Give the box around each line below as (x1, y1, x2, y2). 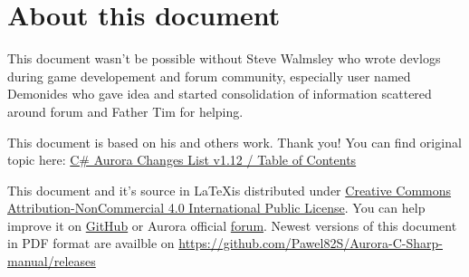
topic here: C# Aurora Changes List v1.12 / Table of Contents (7, 150, 357, 169)
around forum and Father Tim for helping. (7, 101, 244, 120)
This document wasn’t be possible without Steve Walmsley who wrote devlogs (7, 49, 441, 68)
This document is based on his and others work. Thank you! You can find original (7, 132, 462, 151)
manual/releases (7, 252, 96, 271)
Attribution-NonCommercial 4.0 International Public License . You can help (7, 198, 426, 217)
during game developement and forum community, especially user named (7, 66, 411, 85)
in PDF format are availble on (7, 234, 175, 253)
